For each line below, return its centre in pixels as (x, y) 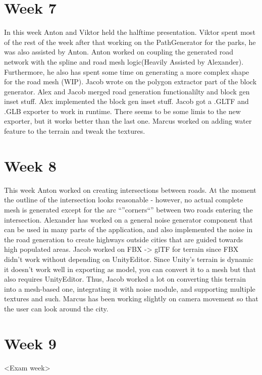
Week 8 (30, 165)
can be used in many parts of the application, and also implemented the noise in (128, 229)
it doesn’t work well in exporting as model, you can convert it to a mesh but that (130, 269)
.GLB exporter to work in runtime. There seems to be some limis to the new (122, 111)
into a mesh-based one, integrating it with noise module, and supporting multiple (130, 288)
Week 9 (30, 343)
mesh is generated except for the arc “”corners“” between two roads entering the (128, 209)
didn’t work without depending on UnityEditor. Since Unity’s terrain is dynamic (129, 259)
